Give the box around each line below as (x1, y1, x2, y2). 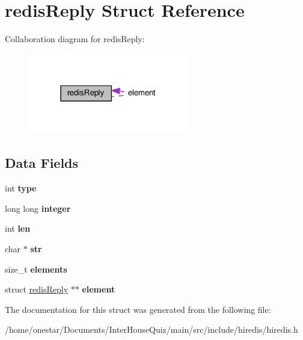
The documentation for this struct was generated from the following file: (5, 303, 271, 315)
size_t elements (5, 262, 67, 275)
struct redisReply (5, 283, 69, 295)
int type (5, 182, 37, 194)
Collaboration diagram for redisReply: (5, 32, 145, 45)
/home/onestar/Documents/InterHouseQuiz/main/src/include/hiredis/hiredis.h (5, 323, 298, 336)
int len (5, 222, 31, 235)
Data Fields (5, 153, 79, 172)
